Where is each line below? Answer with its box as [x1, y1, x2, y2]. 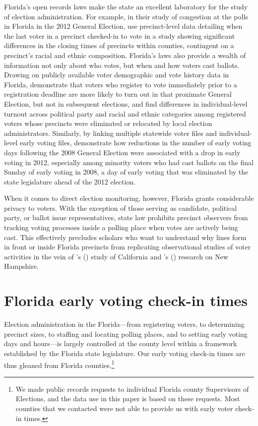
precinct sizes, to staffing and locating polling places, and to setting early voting [4, 328, 248, 339]
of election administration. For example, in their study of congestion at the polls [4, 11, 248, 21]
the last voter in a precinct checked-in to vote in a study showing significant [4, 30, 235, 41]
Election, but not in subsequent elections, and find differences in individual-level [4, 98, 248, 109]
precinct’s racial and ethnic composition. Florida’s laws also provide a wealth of [4, 50, 246, 60]
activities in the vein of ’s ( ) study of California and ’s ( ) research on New [4, 251, 229, 261]
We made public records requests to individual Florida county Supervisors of [15, 383, 249, 394]
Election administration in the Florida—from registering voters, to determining [4, 319, 245, 329]
